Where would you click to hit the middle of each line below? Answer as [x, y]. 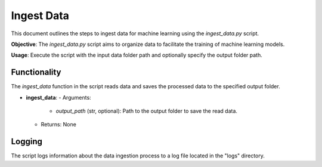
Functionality [36, 72]
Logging [27, 142]
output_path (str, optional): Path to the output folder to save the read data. [147, 111]
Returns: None [59, 125]
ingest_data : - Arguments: [59, 97]
